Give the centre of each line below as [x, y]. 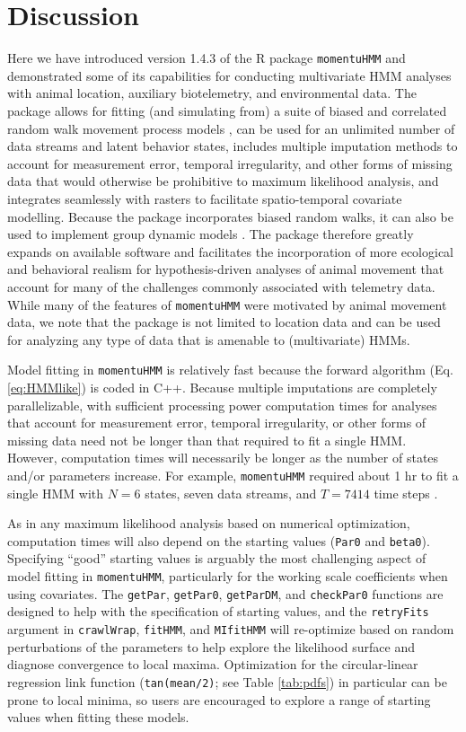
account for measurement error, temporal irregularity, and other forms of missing [230, 163]
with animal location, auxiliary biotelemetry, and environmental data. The [212, 93]
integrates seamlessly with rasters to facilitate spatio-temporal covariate [205, 198]
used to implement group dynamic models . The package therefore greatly [211, 234]
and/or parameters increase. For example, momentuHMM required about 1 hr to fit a [233, 475]
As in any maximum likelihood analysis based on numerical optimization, [209, 523]
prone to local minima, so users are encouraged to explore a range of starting [219, 699]
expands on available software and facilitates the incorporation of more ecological [230, 251]
